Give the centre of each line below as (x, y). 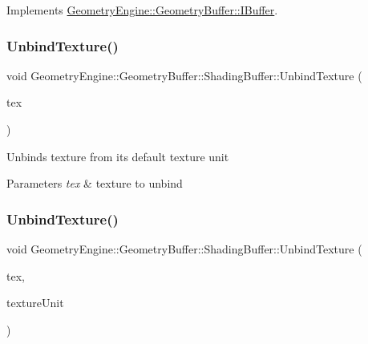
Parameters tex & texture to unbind (95, 183)
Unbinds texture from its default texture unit (118, 156)
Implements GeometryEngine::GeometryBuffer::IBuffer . (142, 10)
